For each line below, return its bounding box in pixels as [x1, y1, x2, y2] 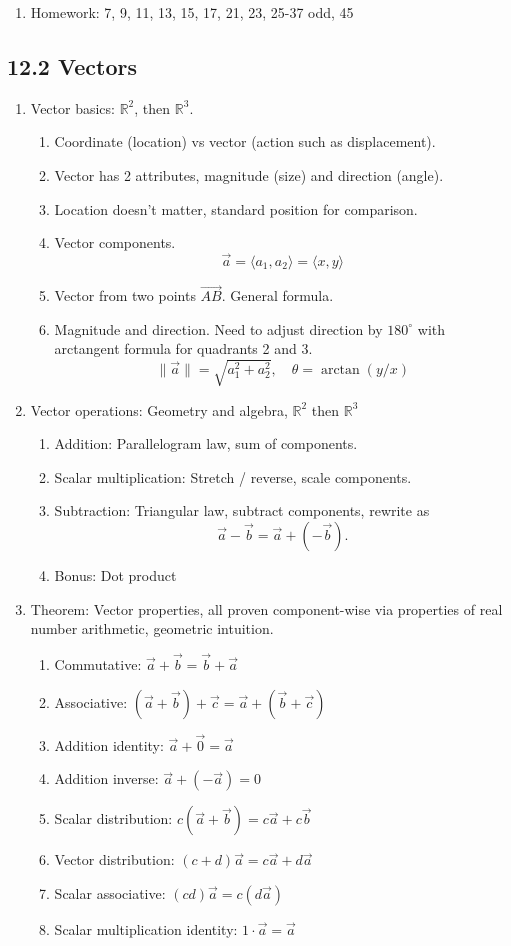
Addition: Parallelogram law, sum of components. [54, 433, 358, 454]
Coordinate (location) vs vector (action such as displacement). [54, 131, 436, 152]
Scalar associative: [54, 882, 166, 903]
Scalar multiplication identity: [54, 918, 238, 939]
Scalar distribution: [54, 808, 173, 829]
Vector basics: [30, 97, 115, 118]
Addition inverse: [54, 768, 159, 789]
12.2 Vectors [7, 50, 137, 81]
